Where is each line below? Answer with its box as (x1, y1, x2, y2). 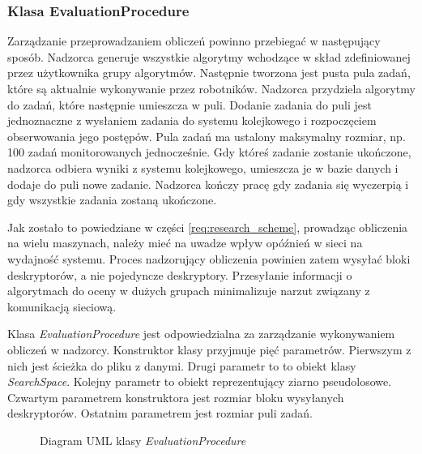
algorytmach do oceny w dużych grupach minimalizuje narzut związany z (7, 282, 370, 299)
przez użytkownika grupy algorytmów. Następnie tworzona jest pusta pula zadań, (7, 64, 411, 81)
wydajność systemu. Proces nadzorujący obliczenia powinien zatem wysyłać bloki (7, 250, 411, 267)
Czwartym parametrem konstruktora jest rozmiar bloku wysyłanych (7, 388, 344, 405)
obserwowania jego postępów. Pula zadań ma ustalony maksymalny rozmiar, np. (7, 127, 406, 144)
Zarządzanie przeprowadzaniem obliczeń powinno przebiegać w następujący (7, 32, 381, 49)
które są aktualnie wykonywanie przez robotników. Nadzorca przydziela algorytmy (7, 80, 416, 96)
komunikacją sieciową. (7, 298, 117, 315)
